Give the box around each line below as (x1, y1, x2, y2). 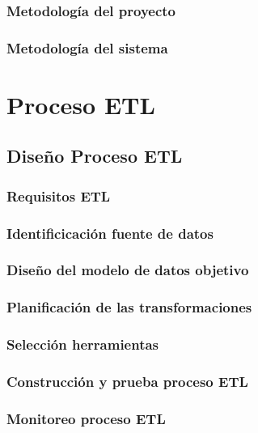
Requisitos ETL (6, 185, 111, 206)
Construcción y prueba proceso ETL (6, 371, 248, 391)
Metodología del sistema (6, 37, 168, 57)
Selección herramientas (6, 334, 159, 354)
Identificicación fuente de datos (6, 223, 214, 243)
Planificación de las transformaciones (6, 297, 252, 317)
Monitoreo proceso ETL (6, 408, 166, 428)
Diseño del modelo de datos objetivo (6, 260, 249, 280)
